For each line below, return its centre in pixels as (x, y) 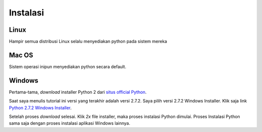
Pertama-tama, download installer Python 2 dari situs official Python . (78, 92)
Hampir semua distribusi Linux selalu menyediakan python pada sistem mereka (88, 42)
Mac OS (21, 55)
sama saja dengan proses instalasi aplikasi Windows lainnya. (70, 123)
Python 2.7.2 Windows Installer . (40, 108)
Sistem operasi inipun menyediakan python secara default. (67, 66)
